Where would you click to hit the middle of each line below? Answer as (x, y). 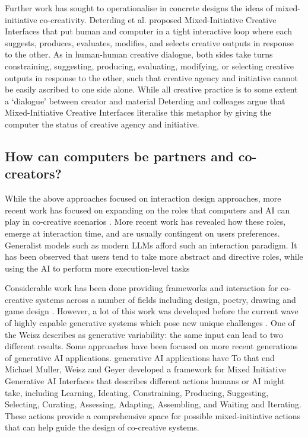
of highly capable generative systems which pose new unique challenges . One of (150, 323)
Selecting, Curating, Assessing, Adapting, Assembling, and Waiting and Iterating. (153, 404)
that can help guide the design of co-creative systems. (102, 427)
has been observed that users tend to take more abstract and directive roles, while (154, 256)
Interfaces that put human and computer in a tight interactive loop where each (149, 31)
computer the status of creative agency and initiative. (102, 124)
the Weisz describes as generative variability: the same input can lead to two (144, 334)
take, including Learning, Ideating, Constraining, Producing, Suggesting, (137, 392)
